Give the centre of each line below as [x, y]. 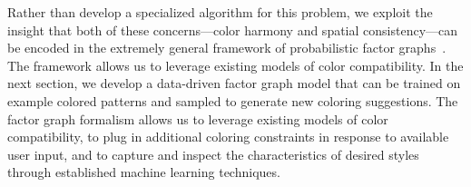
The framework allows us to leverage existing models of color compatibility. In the [235, 65]
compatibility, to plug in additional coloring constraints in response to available [228, 137]
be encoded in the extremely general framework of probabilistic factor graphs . [227, 48]
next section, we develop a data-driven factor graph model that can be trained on [234, 83]
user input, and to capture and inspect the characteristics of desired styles [213, 154]
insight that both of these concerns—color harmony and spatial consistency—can [233, 30]
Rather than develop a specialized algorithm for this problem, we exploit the [220, 12]
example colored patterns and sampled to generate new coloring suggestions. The [233, 100]
